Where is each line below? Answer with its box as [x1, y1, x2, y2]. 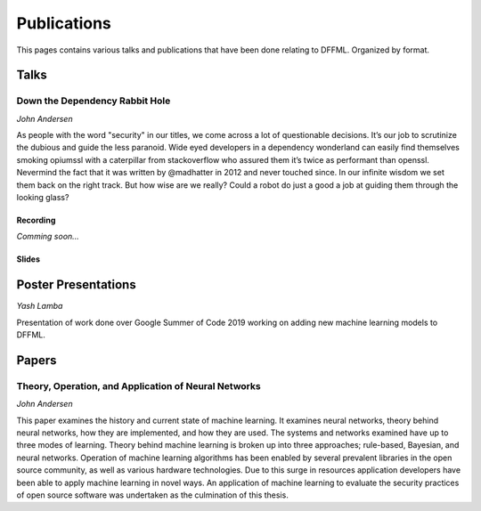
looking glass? [16, 192, 69, 203]
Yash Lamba [16, 301, 63, 312]
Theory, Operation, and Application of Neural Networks [16, 379, 262, 392]
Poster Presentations [16, 277, 137, 293]
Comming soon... [16, 231, 79, 242]
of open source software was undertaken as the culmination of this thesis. [16, 490, 289, 500]
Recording [16, 215, 56, 226]
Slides [16, 254, 40, 264]
